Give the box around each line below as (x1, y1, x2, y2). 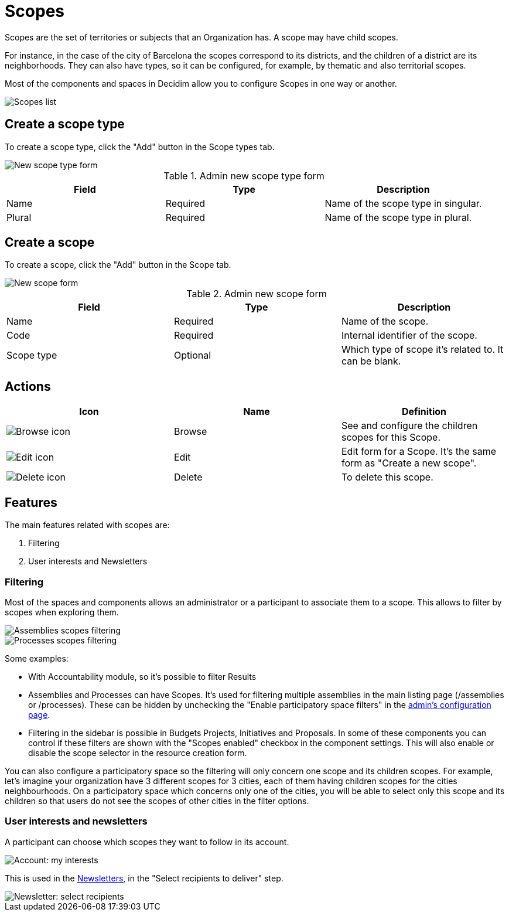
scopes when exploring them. (5, 607, 119, 617)
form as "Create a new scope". (341, 457, 477, 469)
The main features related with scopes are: (5, 520, 170, 530)
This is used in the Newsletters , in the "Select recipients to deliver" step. (5, 873, 283, 883)
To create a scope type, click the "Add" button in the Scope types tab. (5, 141, 275, 152)
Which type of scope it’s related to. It (341, 343, 504, 356)
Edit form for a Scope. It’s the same (341, 445, 497, 458)
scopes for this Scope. (341, 431, 441, 444)
